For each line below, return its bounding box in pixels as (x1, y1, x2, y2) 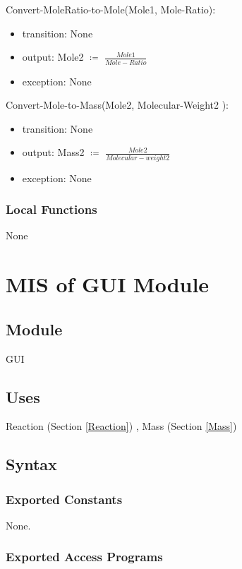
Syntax (6, 453, 57, 475)
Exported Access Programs (6, 548, 163, 565)
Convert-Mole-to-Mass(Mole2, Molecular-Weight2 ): (6, 97, 229, 112)
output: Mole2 (22, 49, 84, 64)
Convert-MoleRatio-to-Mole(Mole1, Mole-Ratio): (6, 2, 216, 16)
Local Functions (6, 200, 97, 218)
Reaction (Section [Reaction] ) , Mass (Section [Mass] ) (6, 419, 237, 433)
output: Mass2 (22, 145, 85, 160)
